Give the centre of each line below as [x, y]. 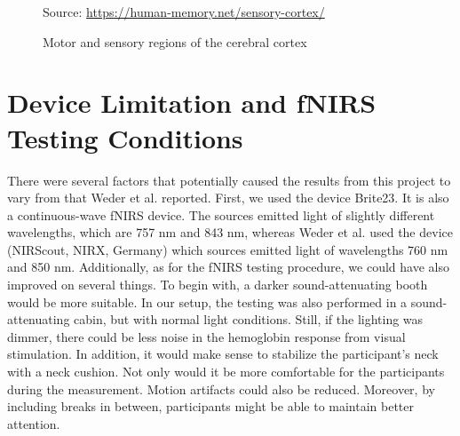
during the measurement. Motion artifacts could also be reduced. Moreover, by [221, 388]
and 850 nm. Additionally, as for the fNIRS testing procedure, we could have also [228, 267]
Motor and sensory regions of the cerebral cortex [175, 41]
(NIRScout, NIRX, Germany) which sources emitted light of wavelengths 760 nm [228, 249]
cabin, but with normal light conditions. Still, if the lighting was [249, 319]
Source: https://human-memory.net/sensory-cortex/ [184, 12]
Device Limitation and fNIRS [192, 103]
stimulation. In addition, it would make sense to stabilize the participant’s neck [223, 354]
